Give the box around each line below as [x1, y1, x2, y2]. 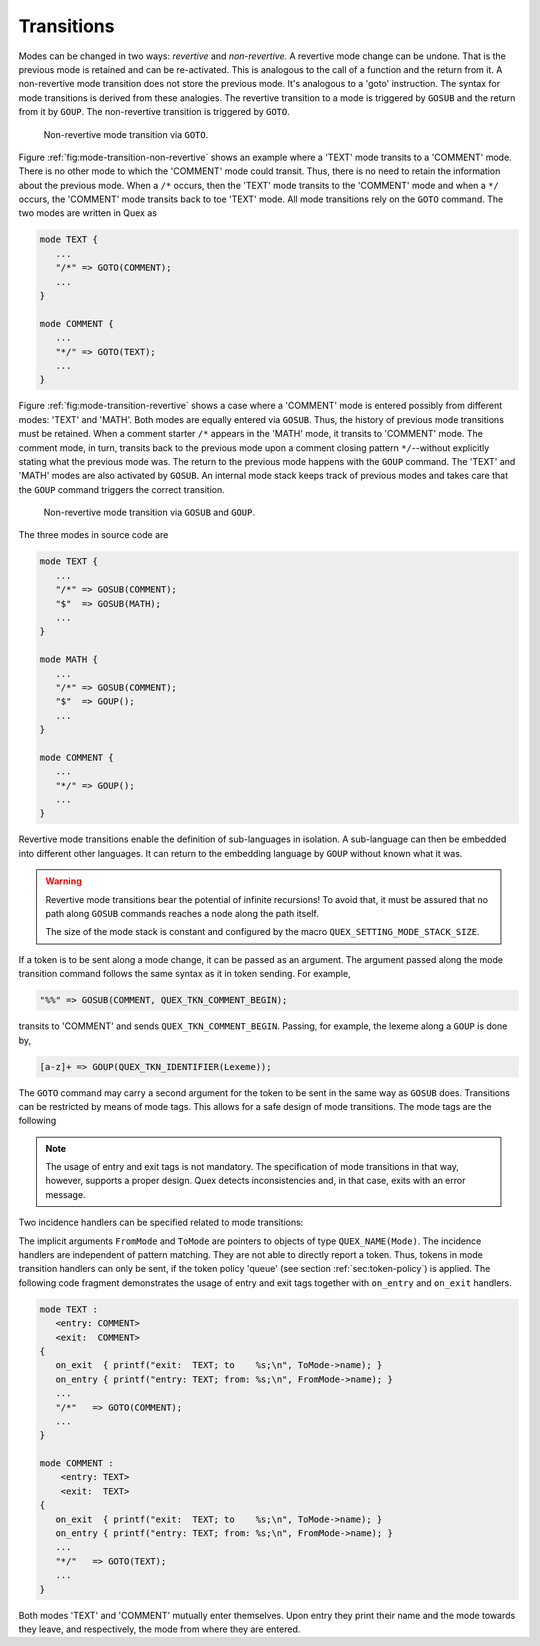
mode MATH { [39, 654, 99, 665]
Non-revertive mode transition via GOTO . [43, 128, 209, 140]
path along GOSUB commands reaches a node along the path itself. [45, 908, 319, 920]
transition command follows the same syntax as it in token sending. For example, [18, 968, 351, 980]
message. [45, 1188, 86, 1200]
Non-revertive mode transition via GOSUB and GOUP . [43, 506, 255, 519]
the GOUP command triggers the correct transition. [18, 483, 225, 495]
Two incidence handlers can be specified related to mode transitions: [18, 1216, 304, 1229]
